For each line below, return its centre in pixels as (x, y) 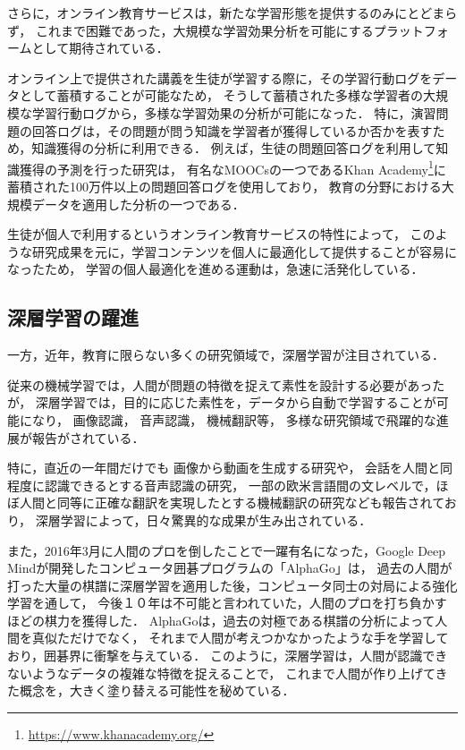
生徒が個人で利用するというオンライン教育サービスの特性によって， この (221, 234)
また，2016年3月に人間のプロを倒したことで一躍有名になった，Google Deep (227, 550)
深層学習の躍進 (73, 317)
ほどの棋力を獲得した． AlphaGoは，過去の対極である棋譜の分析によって (221, 620)
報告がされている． (88, 437)
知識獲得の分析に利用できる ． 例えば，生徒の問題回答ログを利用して (234, 148)
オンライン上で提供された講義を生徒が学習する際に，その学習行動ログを (220, 77)
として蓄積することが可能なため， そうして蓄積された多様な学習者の (221, 95)
